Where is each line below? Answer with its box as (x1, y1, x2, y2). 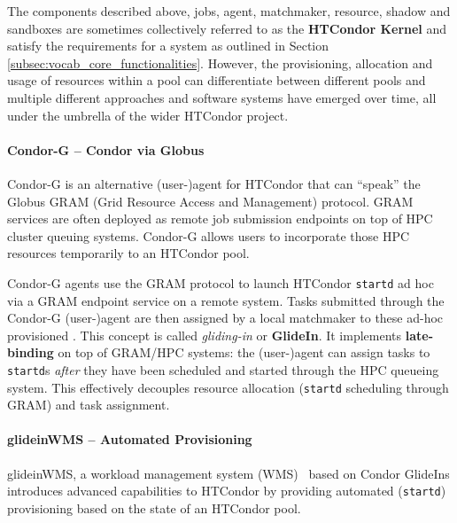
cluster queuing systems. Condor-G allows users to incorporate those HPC (7, 226, 410, 245)
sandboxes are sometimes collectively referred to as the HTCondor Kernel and (7, 19, 447, 37)
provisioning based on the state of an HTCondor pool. (7, 498, 301, 517)
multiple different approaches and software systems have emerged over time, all (7, 88, 437, 106)
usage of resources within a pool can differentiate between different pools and (7, 71, 426, 90)
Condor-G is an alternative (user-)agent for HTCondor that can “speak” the (7, 174, 421, 192)
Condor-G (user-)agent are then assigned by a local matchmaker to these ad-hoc (7, 308, 444, 327)
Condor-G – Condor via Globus (7, 140, 205, 159)
